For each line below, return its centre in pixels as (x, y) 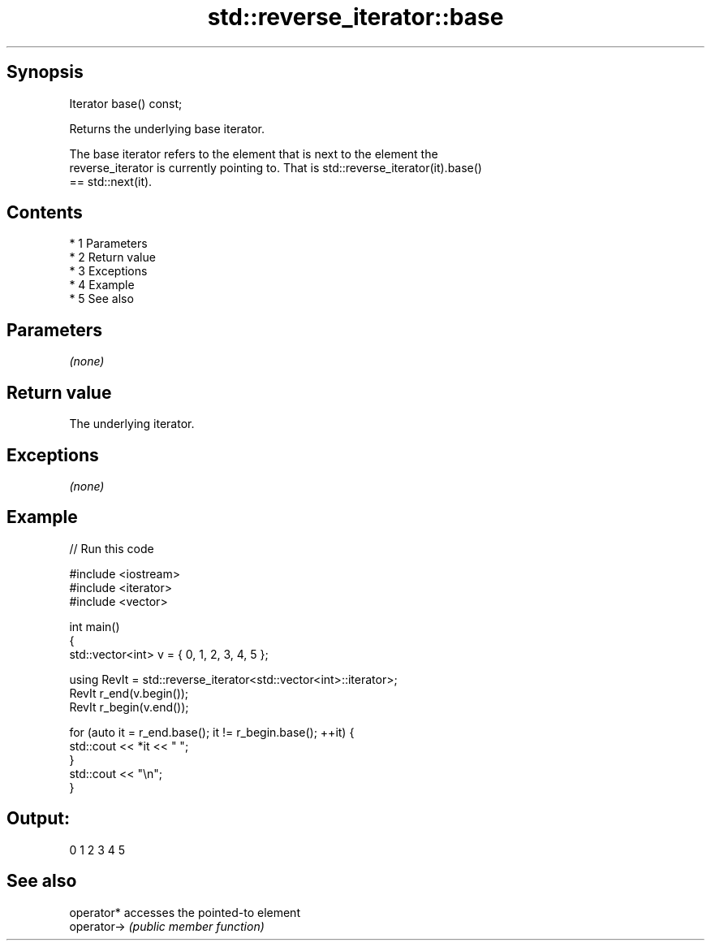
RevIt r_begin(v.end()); (129, 707)
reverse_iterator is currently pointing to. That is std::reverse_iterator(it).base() (276, 167)
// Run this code (112, 548)
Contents (45, 213)
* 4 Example (102, 285)
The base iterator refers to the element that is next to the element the (254, 154)
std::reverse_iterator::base (355, 17)
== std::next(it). (111, 181)
